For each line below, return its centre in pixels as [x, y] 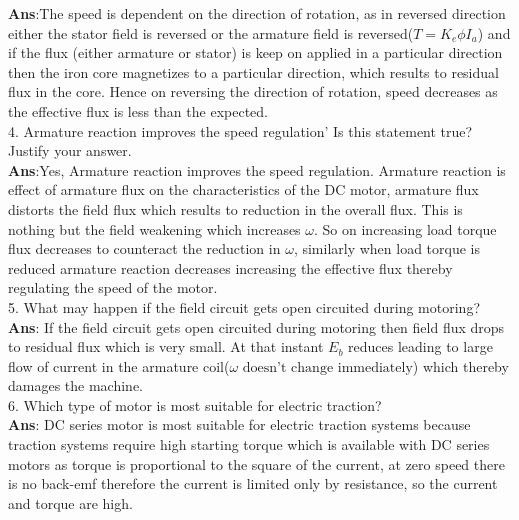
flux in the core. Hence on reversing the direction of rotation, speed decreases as [253, 91]
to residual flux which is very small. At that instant [166, 346]
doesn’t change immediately [327, 367]
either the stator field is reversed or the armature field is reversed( [211, 32]
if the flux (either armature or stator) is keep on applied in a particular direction [255, 52]
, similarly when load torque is [387, 248]
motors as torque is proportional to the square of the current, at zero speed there [256, 463]
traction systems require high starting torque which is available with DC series [249, 444]
